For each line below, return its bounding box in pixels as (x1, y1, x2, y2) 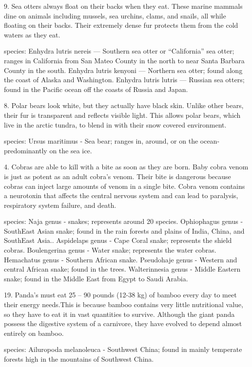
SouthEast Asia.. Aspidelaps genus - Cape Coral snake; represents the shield (4, 235, 232, 245)
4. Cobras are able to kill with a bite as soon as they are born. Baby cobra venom (4, 162, 249, 172)
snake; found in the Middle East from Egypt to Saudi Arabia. (4, 273, 188, 283)
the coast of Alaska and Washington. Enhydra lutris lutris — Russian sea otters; (4, 74, 245, 85)
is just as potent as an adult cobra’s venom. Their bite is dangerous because (4, 171, 231, 181)
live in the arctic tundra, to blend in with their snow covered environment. (4, 119, 227, 129)
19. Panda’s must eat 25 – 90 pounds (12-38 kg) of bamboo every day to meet (4, 290, 237, 300)
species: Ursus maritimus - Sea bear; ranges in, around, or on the (4, 136, 198, 146)
